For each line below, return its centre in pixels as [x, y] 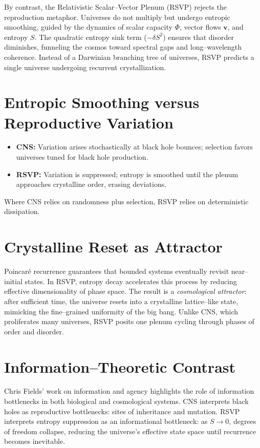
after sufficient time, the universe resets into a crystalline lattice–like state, [121, 301]
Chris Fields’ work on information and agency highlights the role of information [129, 391]
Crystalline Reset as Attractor [113, 247]
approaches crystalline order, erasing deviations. [91, 184]
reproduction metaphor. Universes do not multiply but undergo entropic [117, 17]
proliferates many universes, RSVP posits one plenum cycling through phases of [129, 321]
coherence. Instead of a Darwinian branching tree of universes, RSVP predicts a [129, 57]
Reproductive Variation [89, 122]
